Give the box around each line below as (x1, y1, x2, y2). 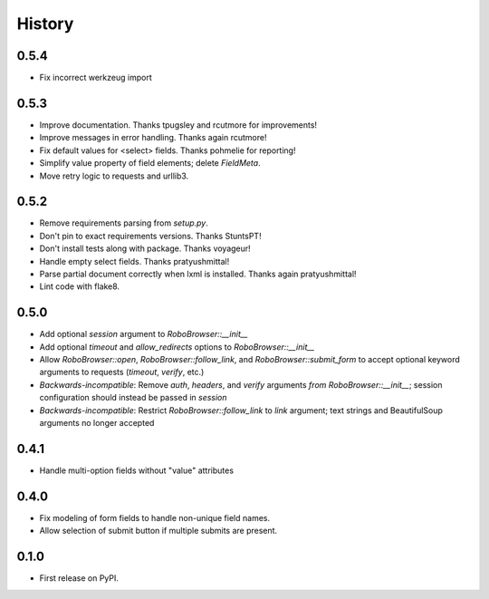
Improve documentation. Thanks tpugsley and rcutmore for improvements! (39, 119, 317, 130)
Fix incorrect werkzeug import (39, 72, 153, 83)
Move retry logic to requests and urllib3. (39, 170, 189, 181)
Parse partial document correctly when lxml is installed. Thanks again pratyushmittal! (39, 268, 357, 279)
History (16, 14, 74, 34)
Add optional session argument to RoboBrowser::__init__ (39, 329, 249, 340)
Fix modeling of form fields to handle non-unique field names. (39, 512, 271, 523)
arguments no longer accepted (39, 418, 155, 429)
